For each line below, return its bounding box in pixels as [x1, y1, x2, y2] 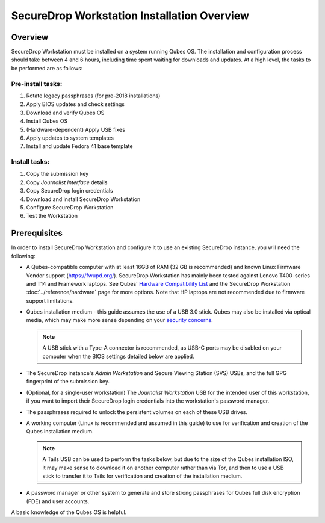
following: [11, 252, 36, 259]
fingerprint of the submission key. [26, 378, 110, 385]
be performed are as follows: [11, 64, 83, 72]
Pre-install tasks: [11, 79, 63, 88]
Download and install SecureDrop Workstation [26, 196, 141, 203]
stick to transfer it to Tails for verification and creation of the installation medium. [42, 472, 243, 480]
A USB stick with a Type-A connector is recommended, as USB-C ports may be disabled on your [42, 344, 282, 351]
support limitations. [26, 297, 75, 304]
